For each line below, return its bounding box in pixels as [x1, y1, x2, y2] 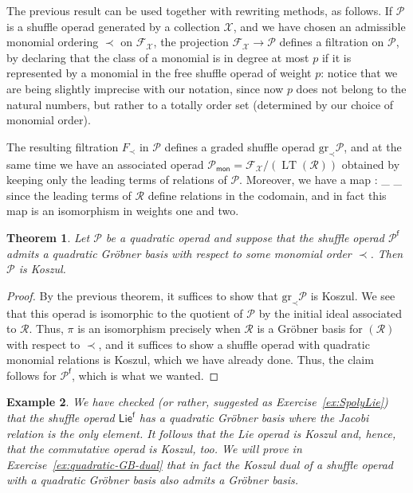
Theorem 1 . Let [6, 229, 90, 245]
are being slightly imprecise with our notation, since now [6, 80, 284, 96]
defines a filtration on [279, 33, 384, 50]
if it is [321, 49, 352, 65]
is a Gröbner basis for [257, 320, 363, 337]
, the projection [153, 33, 229, 50]
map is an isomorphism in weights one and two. [6, 202, 239, 219]
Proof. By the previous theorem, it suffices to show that [6, 287, 278, 303]
